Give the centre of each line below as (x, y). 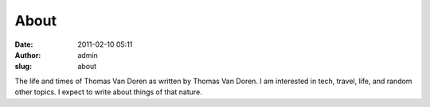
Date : (24, 44)
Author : (28, 55)
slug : (23, 67)
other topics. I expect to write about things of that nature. (108, 92)
